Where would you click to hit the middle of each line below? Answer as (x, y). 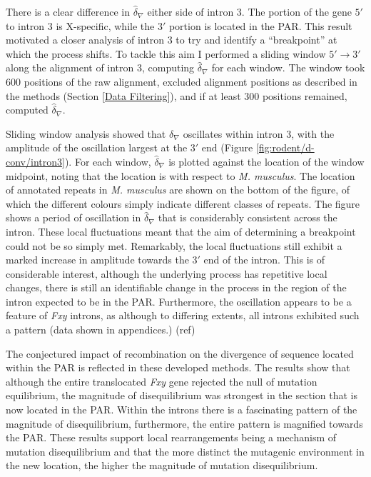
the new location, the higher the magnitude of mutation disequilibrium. (162, 465)
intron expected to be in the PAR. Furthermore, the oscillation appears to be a (179, 301)
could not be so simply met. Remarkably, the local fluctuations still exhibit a (174, 245)
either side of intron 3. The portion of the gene (249, 11)
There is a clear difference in (68, 11)
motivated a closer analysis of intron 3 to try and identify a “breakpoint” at (172, 40)
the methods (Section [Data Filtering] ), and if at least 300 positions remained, (177, 95)
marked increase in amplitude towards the (97, 260)
